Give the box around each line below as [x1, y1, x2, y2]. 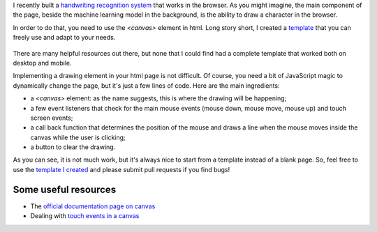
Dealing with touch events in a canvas [30, 212, 140, 220]
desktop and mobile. [13, 59, 73, 67]
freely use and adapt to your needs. [13, 33, 116, 42]
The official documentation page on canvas [30, 202, 156, 210]
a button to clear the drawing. [30, 143, 116, 151]
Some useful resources [13, 183, 117, 195]
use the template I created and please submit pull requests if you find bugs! [13, 165, 230, 173]
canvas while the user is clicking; [30, 133, 126, 141]
